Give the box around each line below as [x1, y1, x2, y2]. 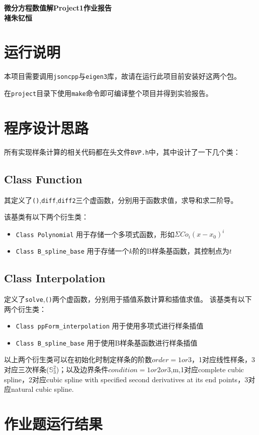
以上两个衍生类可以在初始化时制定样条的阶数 [4, 354, 152, 365]
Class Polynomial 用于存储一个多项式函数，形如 [16, 229, 175, 239]
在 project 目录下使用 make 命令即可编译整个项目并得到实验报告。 [4, 87, 213, 98]
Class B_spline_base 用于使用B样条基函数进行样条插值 [16, 337, 198, 348]
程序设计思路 [4, 117, 89, 138]
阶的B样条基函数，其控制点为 [132, 246, 229, 256]
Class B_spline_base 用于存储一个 [16, 246, 129, 256]
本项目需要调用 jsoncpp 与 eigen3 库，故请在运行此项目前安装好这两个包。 [4, 71, 241, 81]
